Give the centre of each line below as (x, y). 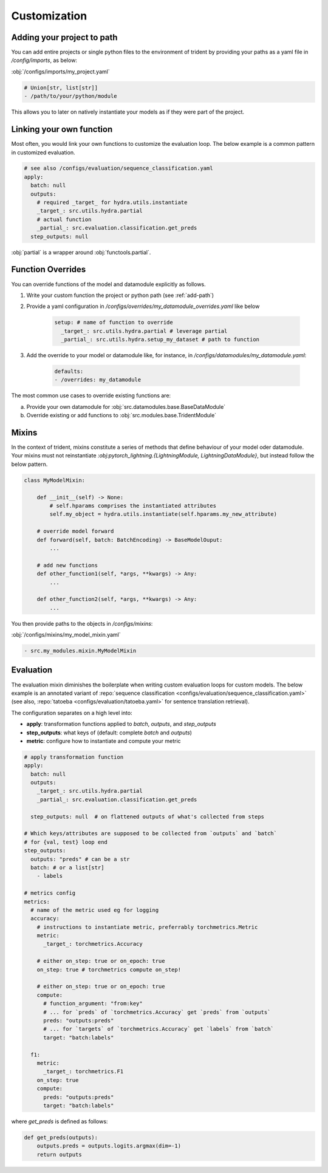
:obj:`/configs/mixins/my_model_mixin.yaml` (66, 635)
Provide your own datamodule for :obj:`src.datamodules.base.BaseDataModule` (126, 406)
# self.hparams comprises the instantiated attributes (133, 506)
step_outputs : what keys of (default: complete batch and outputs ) (109, 733)
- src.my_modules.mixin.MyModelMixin (80, 651)
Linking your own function (62, 130)
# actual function (64, 219)
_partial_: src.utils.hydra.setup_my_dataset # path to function (160, 340)
